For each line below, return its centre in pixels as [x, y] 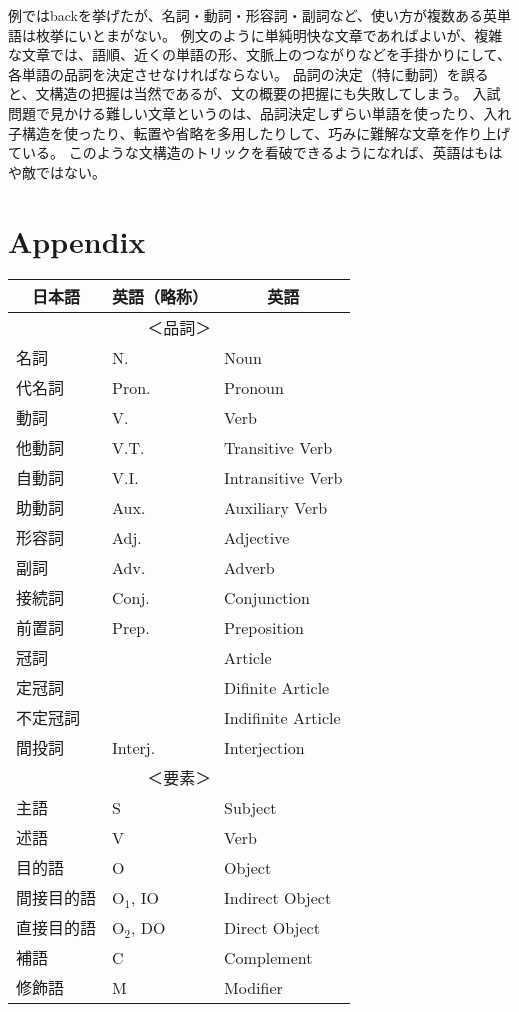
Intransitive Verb [283, 477]
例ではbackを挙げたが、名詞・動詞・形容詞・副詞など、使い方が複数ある [246, 15]
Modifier [253, 987]
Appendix [77, 240]
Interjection [264, 747]
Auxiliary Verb [276, 507]
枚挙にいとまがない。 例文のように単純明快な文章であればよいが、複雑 [269, 34]
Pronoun [254, 387]
